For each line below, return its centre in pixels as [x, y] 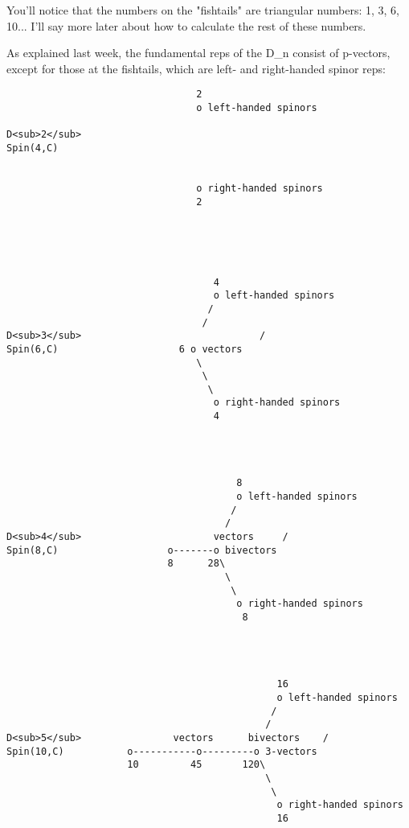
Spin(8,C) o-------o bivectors [142, 550]
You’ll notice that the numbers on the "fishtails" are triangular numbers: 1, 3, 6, [203, 10]
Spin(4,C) [33, 148]
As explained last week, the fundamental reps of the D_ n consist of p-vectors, [198, 53]
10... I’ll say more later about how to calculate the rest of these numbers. [186, 25]
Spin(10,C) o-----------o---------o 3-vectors [162, 751]
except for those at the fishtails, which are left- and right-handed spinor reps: [196, 68]
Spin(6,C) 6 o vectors [125, 349]
